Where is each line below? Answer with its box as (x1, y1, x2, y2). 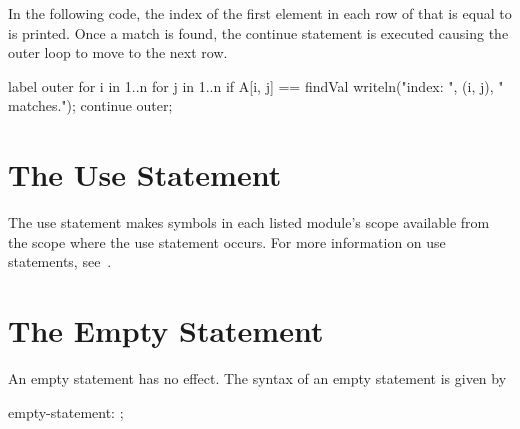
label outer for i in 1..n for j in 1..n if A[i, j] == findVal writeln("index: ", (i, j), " (8, 75, 504, 96)
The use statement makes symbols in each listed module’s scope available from (8, 212, 490, 233)
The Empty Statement (8, 310, 324, 351)
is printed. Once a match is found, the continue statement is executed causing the (8, 22, 509, 43)
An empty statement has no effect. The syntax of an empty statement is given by (8, 368, 507, 388)
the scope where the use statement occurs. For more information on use (8, 231, 446, 252)
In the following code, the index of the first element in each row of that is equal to (8, 3, 512, 23)
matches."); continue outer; (8, 95, 173, 116)
